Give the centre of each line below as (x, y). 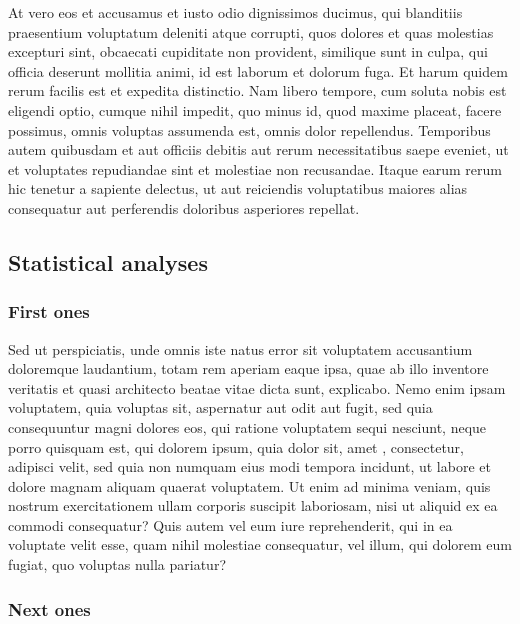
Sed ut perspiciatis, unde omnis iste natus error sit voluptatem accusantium (240, 348)
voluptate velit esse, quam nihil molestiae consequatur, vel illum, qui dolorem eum (260, 544)
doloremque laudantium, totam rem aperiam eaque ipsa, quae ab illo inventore (248, 368)
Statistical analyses (108, 261)
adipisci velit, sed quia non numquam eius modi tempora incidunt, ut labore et (249, 466)
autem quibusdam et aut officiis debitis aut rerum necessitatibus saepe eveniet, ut (258, 149)
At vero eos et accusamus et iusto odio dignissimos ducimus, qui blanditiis (235, 12)
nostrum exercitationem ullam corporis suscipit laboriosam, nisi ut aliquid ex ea (253, 505)
